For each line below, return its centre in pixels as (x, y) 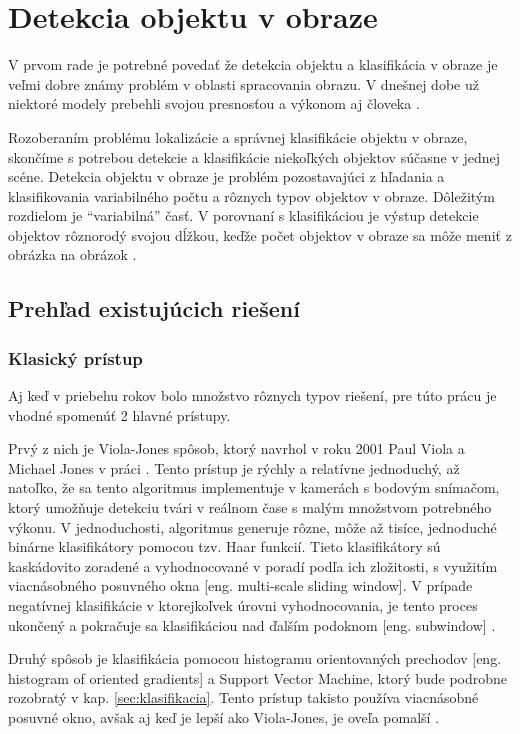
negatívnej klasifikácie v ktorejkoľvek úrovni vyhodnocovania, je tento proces (243, 605)
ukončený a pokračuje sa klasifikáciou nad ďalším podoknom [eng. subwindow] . (252, 624)
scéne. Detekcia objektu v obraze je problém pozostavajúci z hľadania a (226, 176)
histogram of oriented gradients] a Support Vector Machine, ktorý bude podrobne (258, 677)
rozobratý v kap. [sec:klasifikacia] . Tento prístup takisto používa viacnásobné (243, 697)
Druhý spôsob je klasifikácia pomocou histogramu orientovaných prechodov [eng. (255, 658)
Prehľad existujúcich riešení (154, 308)
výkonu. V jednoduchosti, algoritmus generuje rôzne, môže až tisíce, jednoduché (252, 526)
